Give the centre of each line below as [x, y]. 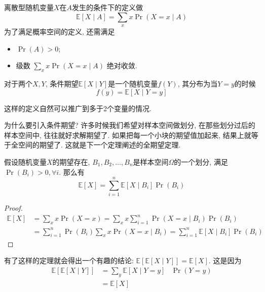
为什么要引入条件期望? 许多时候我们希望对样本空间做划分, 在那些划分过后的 [130, 125]
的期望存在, [71, 161]
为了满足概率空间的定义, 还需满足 [60, 31]
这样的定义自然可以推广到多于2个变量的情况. [78, 108]
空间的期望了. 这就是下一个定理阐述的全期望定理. [99, 145]
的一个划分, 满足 [201, 161]
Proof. [13, 208]
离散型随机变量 [29, 7]
